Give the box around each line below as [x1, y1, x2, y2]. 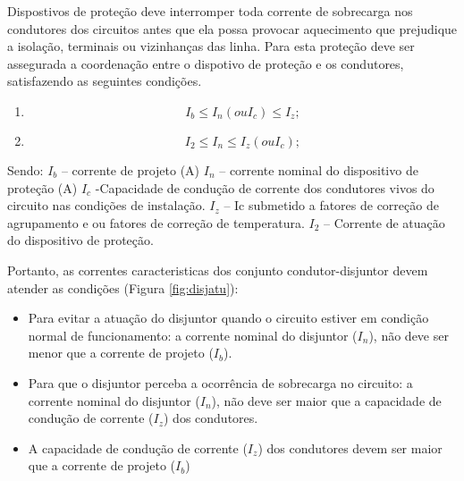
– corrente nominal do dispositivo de [219, 160, 418, 179]
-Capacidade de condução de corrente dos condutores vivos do [95, 178, 434, 197]
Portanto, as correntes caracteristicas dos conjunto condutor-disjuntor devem [7, 260, 428, 279]
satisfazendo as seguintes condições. [7, 72, 202, 90]
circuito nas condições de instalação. [7, 196, 206, 215]
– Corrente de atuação [323, 213, 445, 232]
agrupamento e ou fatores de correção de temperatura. [7, 213, 305, 232]
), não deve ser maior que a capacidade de [211, 391, 442, 409]
